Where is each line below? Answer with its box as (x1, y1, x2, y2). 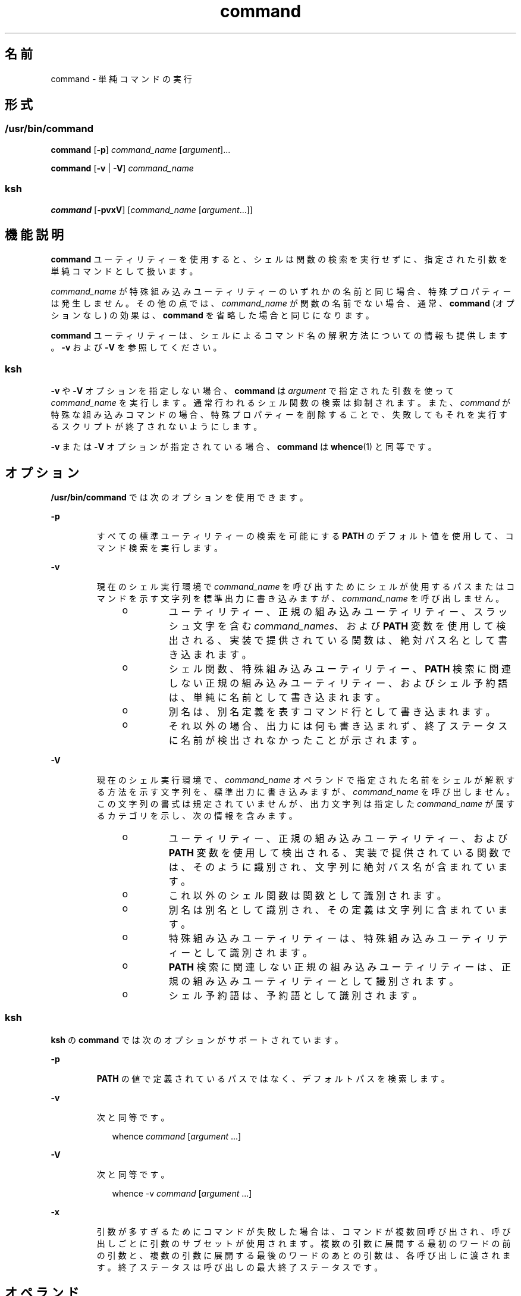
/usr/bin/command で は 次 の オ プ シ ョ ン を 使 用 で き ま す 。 (51, 492, 308, 502)
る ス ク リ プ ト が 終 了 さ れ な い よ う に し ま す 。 (51, 421, 262, 432)
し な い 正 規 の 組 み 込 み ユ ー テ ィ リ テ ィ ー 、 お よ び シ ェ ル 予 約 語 (168, 677, 508, 689)
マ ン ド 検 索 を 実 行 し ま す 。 (96, 543, 223, 553)
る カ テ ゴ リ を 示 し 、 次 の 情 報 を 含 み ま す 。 (96, 810, 297, 821)
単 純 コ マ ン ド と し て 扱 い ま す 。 (51, 266, 198, 277)
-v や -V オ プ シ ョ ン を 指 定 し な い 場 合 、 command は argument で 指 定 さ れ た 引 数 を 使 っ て (51, 386, 454, 396)
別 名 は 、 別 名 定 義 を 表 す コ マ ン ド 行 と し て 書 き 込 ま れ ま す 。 (168, 706, 495, 718)
